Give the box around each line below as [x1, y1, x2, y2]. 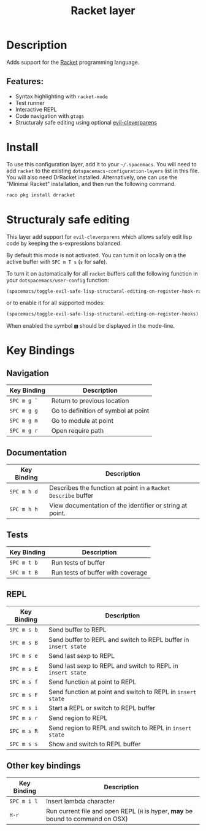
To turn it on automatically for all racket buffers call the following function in [6, 269, 198, 277]
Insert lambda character [45, 797, 115, 805]
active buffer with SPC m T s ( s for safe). [6, 258, 107, 265]
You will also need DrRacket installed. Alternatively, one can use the [6, 173, 178, 181]
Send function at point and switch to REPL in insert [48, 687, 197, 696]
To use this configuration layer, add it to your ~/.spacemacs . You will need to [6, 160, 197, 168]
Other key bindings [6, 760, 81, 771]
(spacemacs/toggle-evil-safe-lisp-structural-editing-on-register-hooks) [6, 311, 199, 317]
